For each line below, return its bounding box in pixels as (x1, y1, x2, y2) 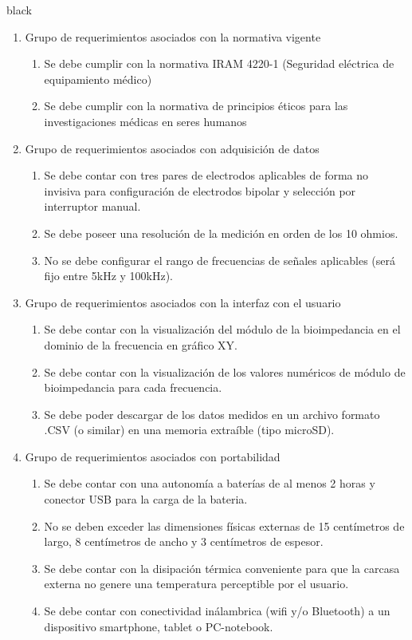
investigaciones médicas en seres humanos (44, 113, 247, 129)
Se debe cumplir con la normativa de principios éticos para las (44, 97, 348, 114)
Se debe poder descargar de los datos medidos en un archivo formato (44, 405, 380, 422)
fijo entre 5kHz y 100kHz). (44, 267, 174, 284)
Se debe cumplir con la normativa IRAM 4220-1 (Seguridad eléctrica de (44, 55, 394, 72)
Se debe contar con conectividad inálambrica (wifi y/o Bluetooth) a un (44, 602, 390, 619)
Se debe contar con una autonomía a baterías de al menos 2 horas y (44, 475, 375, 492)
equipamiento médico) (44, 70, 152, 87)
